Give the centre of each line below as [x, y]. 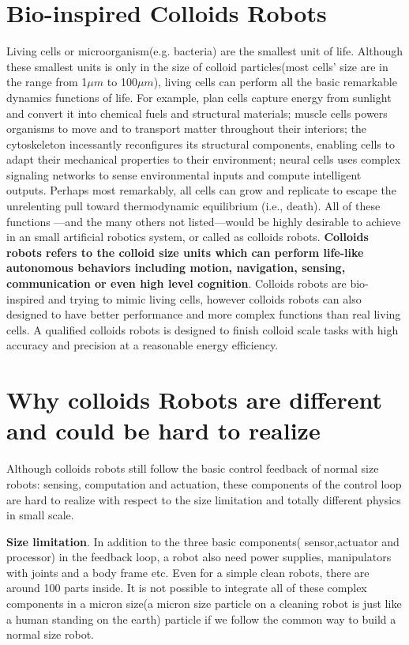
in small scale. [40, 515]
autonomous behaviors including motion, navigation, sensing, [176, 268]
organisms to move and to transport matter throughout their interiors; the [187, 128]
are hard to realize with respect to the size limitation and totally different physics [204, 499]
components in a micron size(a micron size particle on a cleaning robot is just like [204, 604]
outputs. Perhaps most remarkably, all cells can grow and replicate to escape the [201, 190]
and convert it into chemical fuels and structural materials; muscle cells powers [197, 113]
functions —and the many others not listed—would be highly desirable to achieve [204, 221]
